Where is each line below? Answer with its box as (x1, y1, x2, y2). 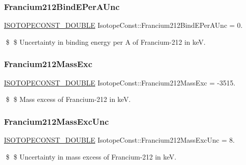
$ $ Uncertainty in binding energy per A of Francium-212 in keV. (5, 36, 206, 47)
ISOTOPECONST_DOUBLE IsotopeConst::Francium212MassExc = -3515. (4, 77, 236, 87)
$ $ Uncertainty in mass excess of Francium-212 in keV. (5, 151, 177, 162)
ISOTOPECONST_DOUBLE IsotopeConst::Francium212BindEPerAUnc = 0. (4, 20, 243, 30)
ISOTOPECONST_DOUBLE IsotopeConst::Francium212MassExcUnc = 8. (4, 135, 235, 145)
